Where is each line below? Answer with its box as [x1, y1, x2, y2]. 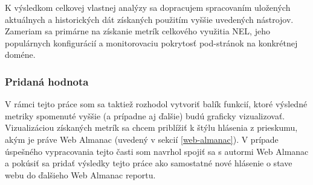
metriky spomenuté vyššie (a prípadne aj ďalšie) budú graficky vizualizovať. [5, 109, 285, 122]
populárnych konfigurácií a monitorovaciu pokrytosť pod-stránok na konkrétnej [5, 36, 298, 49]
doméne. [5, 48, 36, 61]
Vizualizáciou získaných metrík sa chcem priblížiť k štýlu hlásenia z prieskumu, [5, 121, 298, 134]
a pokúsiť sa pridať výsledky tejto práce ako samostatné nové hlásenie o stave [5, 157, 292, 169]
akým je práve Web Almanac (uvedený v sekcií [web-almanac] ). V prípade [5, 133, 279, 145]
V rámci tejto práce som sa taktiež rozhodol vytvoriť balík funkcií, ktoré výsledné [5, 98, 308, 110]
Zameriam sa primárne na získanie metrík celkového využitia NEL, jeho [5, 25, 270, 37]
